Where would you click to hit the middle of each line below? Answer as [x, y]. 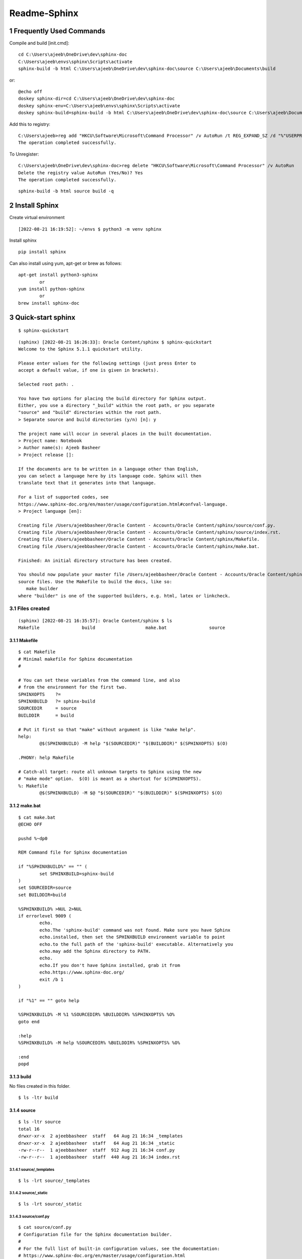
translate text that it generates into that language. [87, 483]
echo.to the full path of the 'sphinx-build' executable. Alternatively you [136, 944]
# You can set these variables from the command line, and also [99, 680]
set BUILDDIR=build [42, 895]
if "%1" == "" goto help [49, 1000]
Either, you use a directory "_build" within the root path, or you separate [117, 406]
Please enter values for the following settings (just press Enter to [107, 363]
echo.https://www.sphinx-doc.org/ [82, 972]
